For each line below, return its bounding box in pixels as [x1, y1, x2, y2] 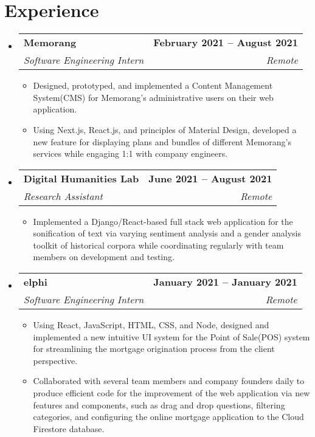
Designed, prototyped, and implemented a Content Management [33, 79, 273, 92]
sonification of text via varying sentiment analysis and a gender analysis [33, 227, 301, 239]
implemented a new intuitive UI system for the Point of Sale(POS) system [33, 330, 310, 343]
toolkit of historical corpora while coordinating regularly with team [33, 238, 284, 251]
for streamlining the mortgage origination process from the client [33, 342, 275, 355]
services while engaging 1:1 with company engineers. [33, 147, 228, 160]
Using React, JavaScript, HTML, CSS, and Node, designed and [33, 318, 269, 331]
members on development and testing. [33, 250, 175, 263]
